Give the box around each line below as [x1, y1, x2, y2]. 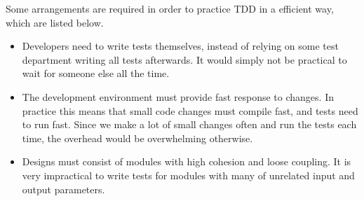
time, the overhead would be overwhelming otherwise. [22, 130, 253, 145]
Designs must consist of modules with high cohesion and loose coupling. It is [22, 154, 351, 169]
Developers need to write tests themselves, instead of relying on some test [22, 39, 339, 53]
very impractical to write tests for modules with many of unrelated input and [22, 167, 355, 182]
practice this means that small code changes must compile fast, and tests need [22, 103, 358, 118]
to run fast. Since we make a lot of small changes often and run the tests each [22, 117, 357, 132]
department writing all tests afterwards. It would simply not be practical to [22, 52, 347, 67]
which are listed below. [6, 15, 104, 29]
